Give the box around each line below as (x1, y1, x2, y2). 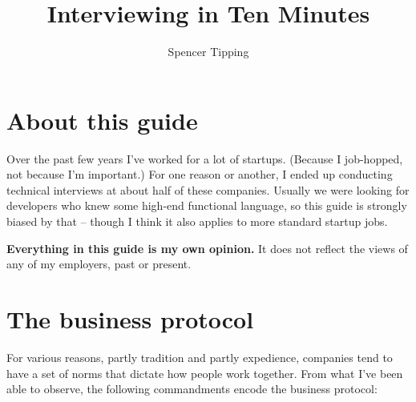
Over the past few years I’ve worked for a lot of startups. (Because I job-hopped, (6, 150, 403, 167)
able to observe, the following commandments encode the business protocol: (6, 380, 378, 397)
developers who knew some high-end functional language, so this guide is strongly (6, 197, 407, 214)
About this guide (6, 103, 198, 136)
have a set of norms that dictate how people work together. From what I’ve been (6, 364, 403, 381)
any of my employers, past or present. (6, 255, 192, 272)
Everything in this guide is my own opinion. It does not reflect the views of (6, 239, 408, 256)
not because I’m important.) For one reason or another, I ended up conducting (6, 166, 393, 183)
